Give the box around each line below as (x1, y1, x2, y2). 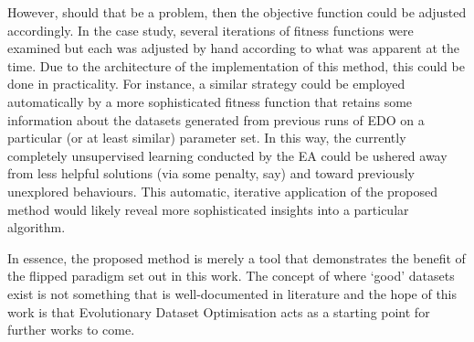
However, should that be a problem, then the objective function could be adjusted (7, 3, 467, 21)
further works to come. (7, 320, 135, 339)
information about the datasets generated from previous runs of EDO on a (7, 110, 425, 129)
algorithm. (7, 218, 66, 237)
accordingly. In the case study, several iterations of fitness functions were (7, 20, 414, 39)
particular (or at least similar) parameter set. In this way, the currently (7, 128, 406, 147)
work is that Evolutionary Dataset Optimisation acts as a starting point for (7, 302, 430, 321)
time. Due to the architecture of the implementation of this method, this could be (7, 56, 465, 75)
